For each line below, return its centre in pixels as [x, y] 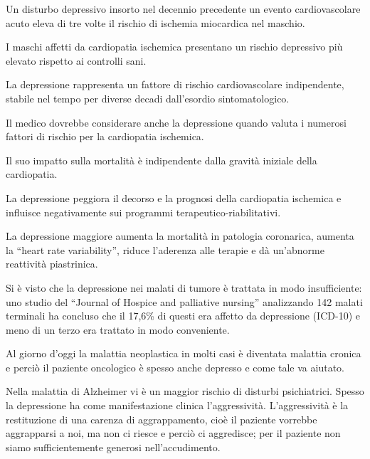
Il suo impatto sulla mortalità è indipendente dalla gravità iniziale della [162, 160]
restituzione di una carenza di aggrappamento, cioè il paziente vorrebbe [162, 419]
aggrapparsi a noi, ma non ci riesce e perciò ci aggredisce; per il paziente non [173, 433]
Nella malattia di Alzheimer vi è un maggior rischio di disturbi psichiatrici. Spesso [185, 391]
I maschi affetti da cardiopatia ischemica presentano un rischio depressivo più [174, 47]
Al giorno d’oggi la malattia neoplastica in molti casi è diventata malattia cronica [184, 353]
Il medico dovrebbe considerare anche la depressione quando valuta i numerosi [176, 122]
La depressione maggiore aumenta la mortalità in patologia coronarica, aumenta [180, 236]
